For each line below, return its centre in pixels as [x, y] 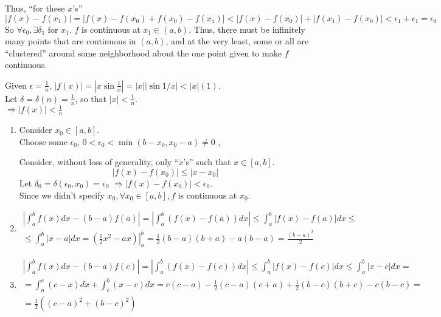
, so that [91, 98]
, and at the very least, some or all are [237, 41]
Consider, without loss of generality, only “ [99, 162]
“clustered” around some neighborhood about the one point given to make [143, 53]
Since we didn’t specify [62, 195]
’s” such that [207, 162]
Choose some [43, 141]
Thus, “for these [35, 8]
